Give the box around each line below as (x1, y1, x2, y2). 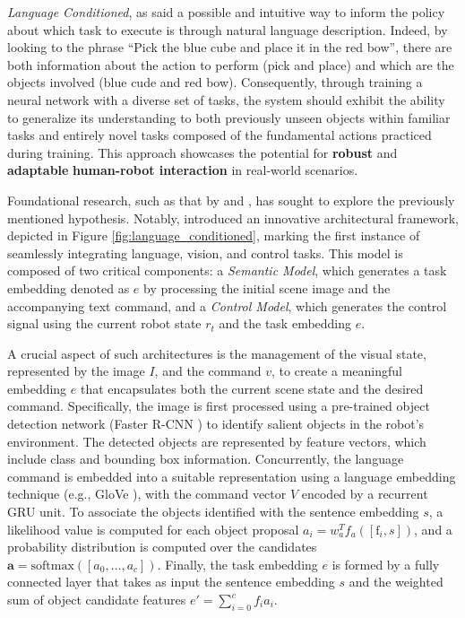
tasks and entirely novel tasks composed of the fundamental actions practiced (7, 126, 432, 144)
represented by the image (7, 361, 145, 380)
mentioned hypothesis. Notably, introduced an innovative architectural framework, (7, 208, 460, 227)
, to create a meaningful (271, 361, 402, 380)
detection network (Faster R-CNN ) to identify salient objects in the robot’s (7, 414, 425, 433)
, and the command (154, 361, 262, 380)
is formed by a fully (332, 554, 440, 573)
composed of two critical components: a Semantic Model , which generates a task (7, 261, 447, 280)
